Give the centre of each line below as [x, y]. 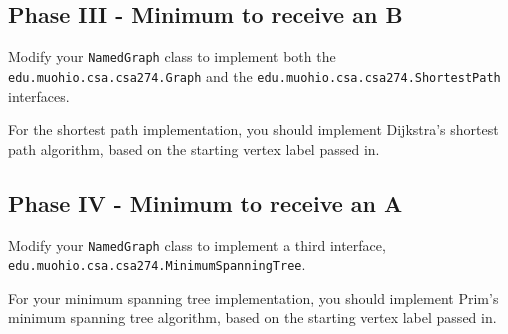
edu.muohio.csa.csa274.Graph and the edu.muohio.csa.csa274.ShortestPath [254, 75]
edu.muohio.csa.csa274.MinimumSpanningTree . [157, 264]
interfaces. [39, 95]
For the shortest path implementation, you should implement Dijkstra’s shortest [253, 129]
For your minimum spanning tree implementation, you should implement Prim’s [253, 297]
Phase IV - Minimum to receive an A [205, 202]
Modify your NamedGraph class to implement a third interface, [197, 244]
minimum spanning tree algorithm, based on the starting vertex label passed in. [252, 317]
